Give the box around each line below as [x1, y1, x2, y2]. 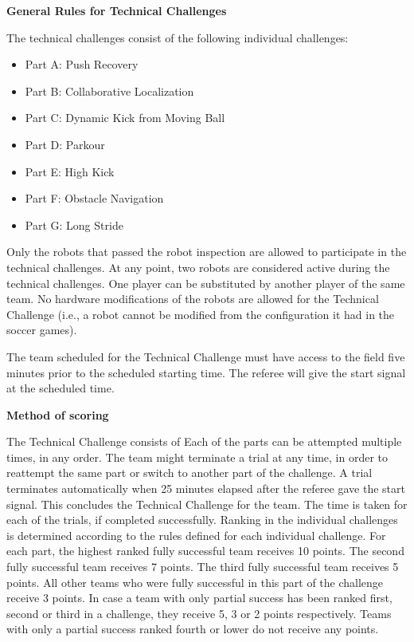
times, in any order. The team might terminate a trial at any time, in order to [6, 448, 389, 465]
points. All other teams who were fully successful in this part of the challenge [6, 573, 384, 590]
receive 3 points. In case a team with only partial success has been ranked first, [6, 589, 393, 606]
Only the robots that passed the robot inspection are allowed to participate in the [6, 243, 407, 260]
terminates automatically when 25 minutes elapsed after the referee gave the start [6, 480, 405, 497]
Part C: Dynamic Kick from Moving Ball [25, 109, 225, 126]
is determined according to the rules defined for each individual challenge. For [6, 526, 386, 543]
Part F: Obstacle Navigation [25, 190, 164, 207]
